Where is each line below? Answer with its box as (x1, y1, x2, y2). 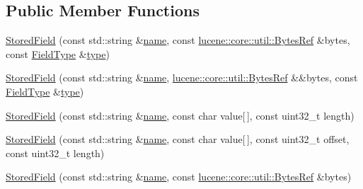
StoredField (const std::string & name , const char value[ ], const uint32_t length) (6, 108, 355, 122)
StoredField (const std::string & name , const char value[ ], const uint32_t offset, (6, 132, 350, 147)
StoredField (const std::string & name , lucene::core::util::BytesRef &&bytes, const (6, 70, 358, 85)
